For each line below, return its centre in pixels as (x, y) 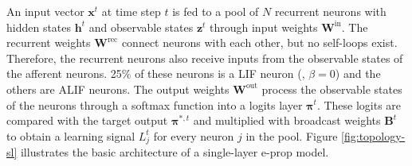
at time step (131, 11)
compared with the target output (87, 120)
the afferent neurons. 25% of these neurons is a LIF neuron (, (156, 73)
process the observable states (332, 89)
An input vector (45, 11)
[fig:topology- (373, 135)
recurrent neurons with (330, 11)
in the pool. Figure (292, 135)
